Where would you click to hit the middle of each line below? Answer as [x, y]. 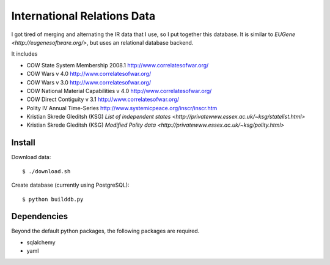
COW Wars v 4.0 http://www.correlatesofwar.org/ [89, 74]
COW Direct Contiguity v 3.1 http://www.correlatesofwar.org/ [103, 99]
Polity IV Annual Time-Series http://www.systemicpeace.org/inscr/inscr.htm [122, 108]
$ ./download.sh [46, 171]
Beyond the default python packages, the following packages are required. [105, 231]
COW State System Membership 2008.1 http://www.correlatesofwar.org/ [118, 65]
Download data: [31, 157]
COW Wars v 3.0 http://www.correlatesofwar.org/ [89, 82]
